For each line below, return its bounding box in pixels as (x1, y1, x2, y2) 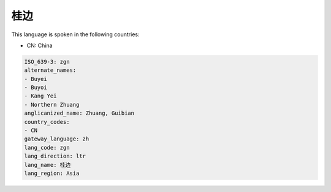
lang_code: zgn (24, 144, 70, 151)
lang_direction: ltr (24, 153, 86, 159)
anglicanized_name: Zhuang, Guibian (24, 110, 135, 117)
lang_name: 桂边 (24, 161, 71, 168)
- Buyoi (24, 84, 47, 91)
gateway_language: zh (24, 136, 89, 142)
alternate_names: (24, 67, 77, 74)
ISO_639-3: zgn (24, 58, 70, 65)
